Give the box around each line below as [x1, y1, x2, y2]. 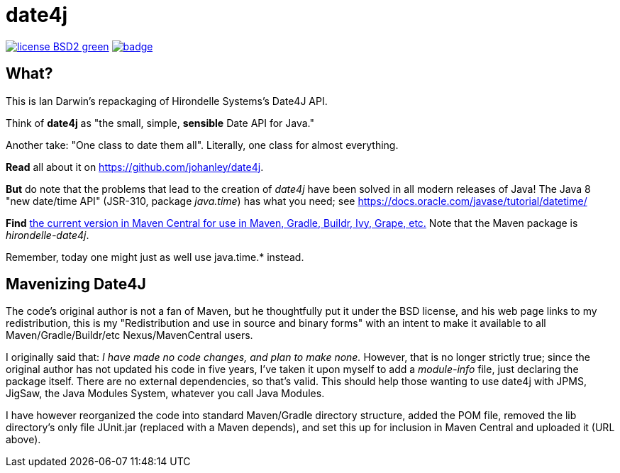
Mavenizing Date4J [6, 275, 146, 294]
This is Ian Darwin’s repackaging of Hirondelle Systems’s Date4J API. [6, 94, 328, 107]
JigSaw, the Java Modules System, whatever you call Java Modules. [6, 387, 325, 400]
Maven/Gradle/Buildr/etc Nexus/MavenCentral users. [6, 329, 253, 342]
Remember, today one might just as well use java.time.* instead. [6, 250, 304, 263]
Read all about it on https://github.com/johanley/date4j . [6, 160, 264, 173]
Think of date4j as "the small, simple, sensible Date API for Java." [6, 116, 315, 129]
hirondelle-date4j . [6, 228, 89, 241]
